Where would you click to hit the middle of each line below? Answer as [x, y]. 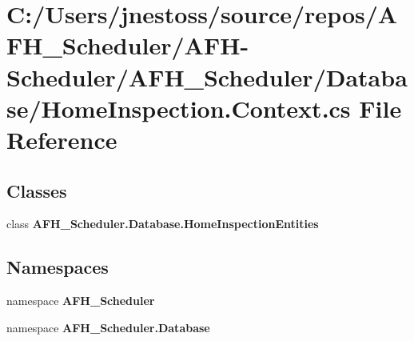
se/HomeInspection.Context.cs [179, 108]
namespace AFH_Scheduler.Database [108, 327]
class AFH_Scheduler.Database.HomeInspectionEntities [163, 224]
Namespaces [58, 267]
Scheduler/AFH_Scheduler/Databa [207, 76]
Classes [37, 190]
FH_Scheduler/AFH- [128, 45]
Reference [62, 139]
